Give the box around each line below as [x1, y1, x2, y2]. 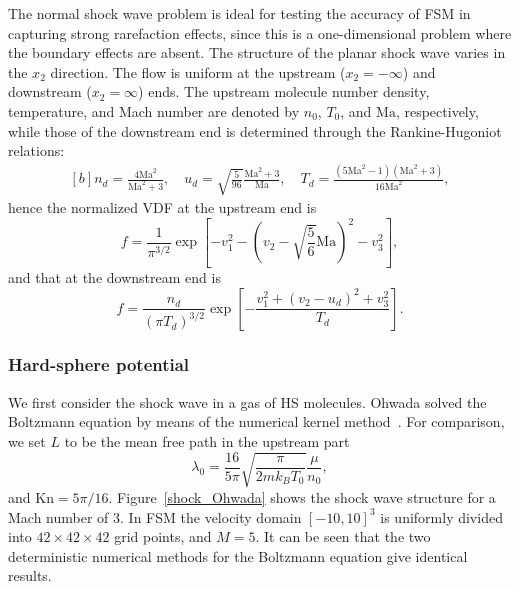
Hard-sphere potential [8, 352, 190, 377]
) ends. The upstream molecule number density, [138, 81, 430, 102]
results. [8, 565, 52, 586]
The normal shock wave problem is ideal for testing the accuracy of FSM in [8, 3, 471, 23]
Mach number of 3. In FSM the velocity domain [8, 506, 302, 527]
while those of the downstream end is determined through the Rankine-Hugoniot [8, 120, 502, 141]
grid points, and [114, 526, 212, 547]
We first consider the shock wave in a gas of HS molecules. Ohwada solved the [8, 391, 487, 412]
